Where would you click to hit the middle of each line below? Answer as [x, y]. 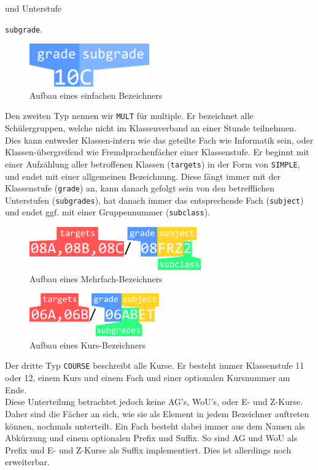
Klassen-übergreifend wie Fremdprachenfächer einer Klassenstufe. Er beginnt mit [157, 152]
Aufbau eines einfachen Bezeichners [96, 95]
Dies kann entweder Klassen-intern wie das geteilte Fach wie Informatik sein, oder [159, 140]
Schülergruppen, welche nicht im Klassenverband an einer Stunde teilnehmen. [151, 128]
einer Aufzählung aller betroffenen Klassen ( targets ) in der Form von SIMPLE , [153, 164]
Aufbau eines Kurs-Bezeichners [88, 345]
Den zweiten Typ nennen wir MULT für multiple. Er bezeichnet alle [129, 116]
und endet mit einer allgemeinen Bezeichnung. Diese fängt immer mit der [143, 176]
